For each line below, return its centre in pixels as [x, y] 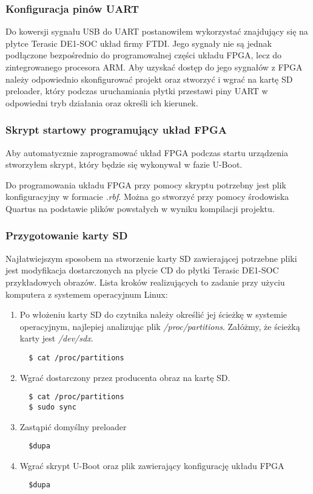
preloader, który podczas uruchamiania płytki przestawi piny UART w [137, 91]
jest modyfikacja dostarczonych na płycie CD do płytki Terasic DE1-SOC [142, 270]
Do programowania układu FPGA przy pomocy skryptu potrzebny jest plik [146, 184]
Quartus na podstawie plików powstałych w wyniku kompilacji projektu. [140, 208]
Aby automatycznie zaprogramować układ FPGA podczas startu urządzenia [147, 152]
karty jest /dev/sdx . [56, 338]
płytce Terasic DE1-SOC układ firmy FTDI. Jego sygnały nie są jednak [139, 43]
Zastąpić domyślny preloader [73, 426]
